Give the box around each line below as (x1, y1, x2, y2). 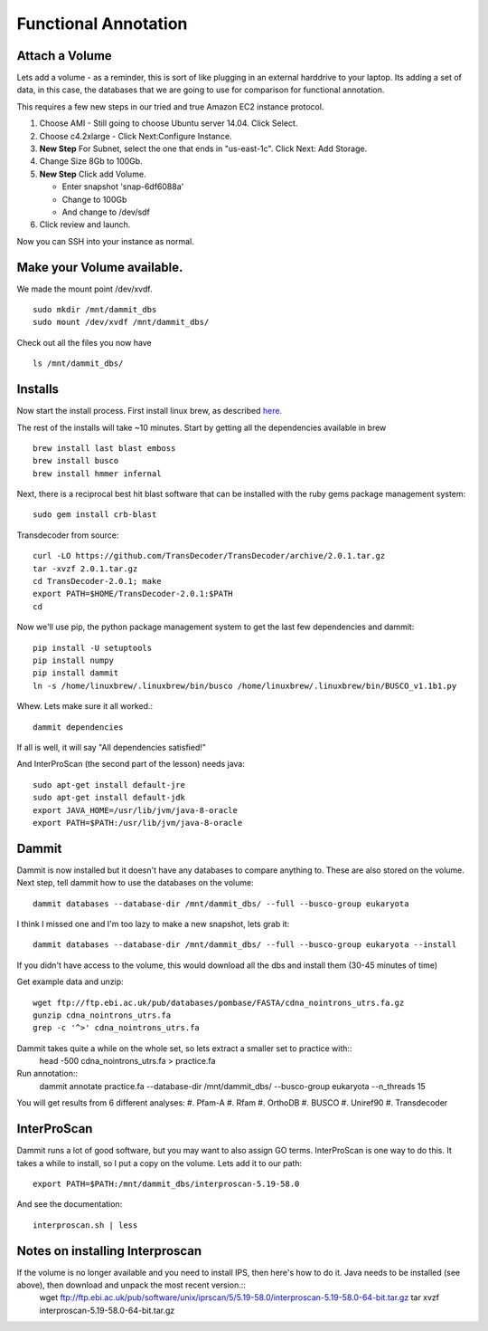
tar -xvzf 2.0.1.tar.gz (33, 563, 138, 574)
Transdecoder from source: (16, 530, 119, 541)
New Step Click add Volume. (39, 168, 146, 179)
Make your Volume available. (16, 259, 183, 275)
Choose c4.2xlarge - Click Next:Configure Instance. (39, 130, 232, 141)
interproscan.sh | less (33, 1220, 138, 1230)
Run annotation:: (16, 1068, 79, 1079)
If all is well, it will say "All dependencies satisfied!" (16, 742, 207, 752)
